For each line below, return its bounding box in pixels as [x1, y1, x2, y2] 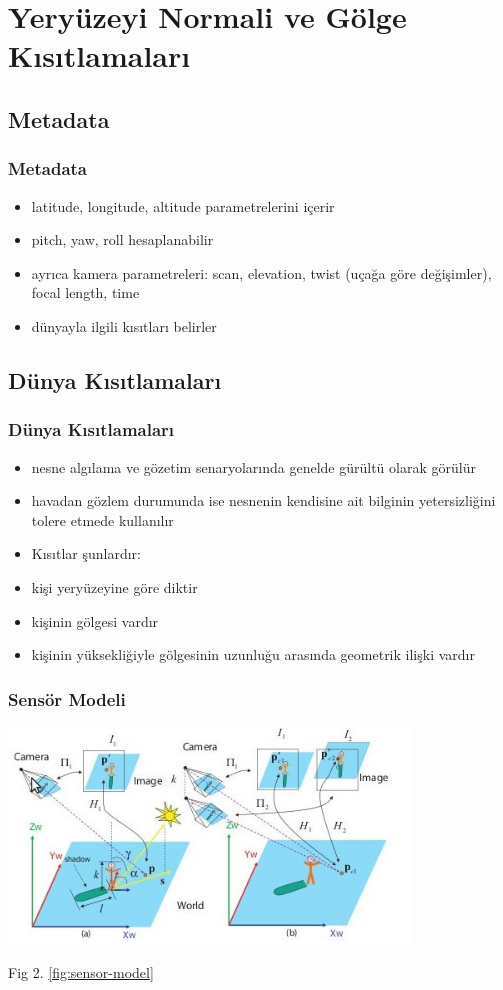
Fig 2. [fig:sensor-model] [8, 961, 154, 982]
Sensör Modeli [8, 686, 126, 711]
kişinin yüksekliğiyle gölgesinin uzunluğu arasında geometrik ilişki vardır [31, 644, 475, 665]
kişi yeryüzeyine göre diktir [31, 576, 198, 597]
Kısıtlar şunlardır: [31, 543, 141, 564]
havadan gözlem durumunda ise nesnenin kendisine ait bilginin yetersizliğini [31, 490, 496, 511]
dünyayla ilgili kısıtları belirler [31, 315, 217, 336]
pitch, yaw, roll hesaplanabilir [31, 229, 214, 250]
